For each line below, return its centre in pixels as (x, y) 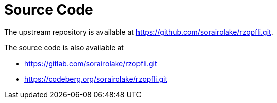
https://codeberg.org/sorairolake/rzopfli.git (96, 79)
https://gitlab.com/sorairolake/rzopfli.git (91, 63)
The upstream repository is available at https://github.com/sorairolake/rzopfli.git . (139, 32)
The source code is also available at (64, 47)
